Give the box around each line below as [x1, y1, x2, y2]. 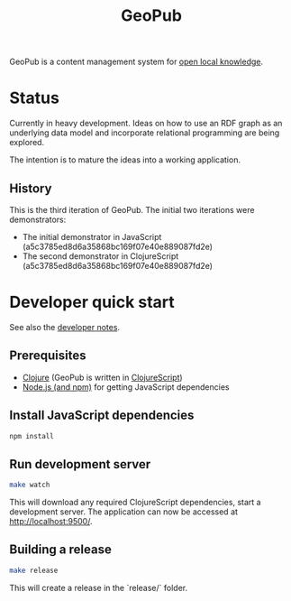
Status [9, 88, 60, 108]
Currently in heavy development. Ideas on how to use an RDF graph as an [9, 118, 283, 129]
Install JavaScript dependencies [9, 408, 195, 423]
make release [9, 566, 59, 575]
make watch [9, 480, 50, 490]
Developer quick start [9, 292, 176, 312]
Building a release [9, 542, 113, 558]
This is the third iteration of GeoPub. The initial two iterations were [9, 204, 255, 215]
